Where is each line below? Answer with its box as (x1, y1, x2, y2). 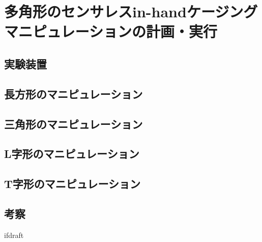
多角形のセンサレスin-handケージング (4, 1, 258, 22)
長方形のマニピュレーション (4, 86, 143, 101)
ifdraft (4, 229, 24, 240)
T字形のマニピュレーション (4, 176, 140, 192)
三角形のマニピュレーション (4, 116, 143, 131)
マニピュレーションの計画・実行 (4, 21, 217, 42)
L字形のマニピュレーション (4, 146, 139, 162)
